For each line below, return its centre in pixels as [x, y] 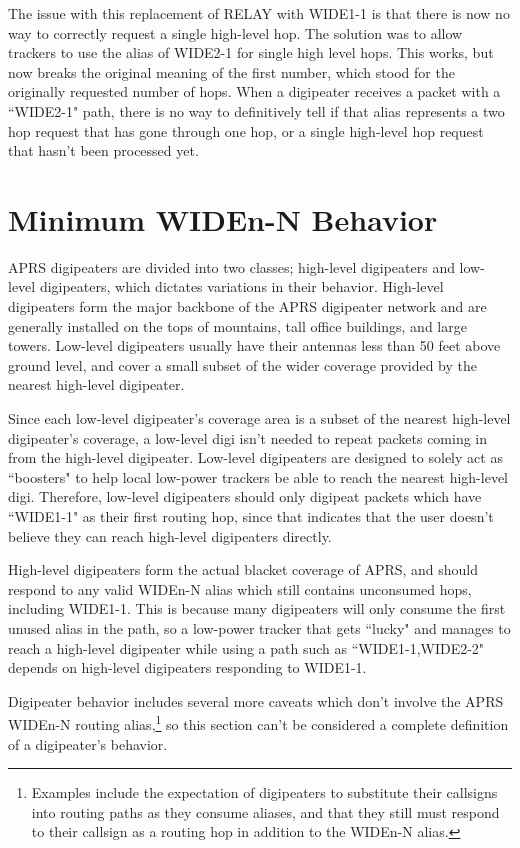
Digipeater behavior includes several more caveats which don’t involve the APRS [256, 700]
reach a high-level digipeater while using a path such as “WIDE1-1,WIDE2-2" [246, 647]
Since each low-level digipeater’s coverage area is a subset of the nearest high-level [259, 418]
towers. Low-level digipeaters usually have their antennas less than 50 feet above [254, 345]
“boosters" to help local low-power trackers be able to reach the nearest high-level [258, 476]
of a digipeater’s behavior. [88, 743]
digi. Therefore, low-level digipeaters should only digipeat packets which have [245, 496]
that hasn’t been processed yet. [103, 150]
